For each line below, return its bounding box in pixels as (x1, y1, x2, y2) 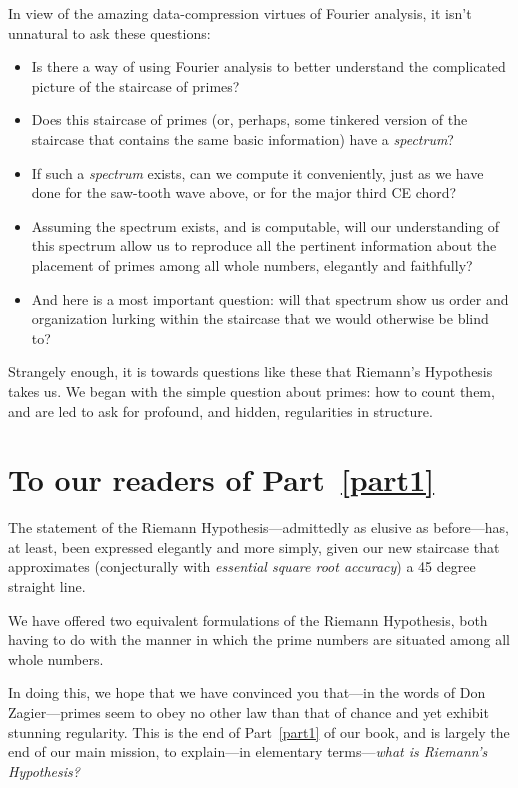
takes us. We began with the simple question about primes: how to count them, (8, 380, 495, 401)
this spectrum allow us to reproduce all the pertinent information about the (31, 235, 497, 256)
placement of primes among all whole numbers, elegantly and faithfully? (31, 254, 473, 275)
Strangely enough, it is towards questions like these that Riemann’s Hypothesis (8, 361, 493, 382)
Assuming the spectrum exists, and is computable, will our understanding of (31, 215, 500, 236)
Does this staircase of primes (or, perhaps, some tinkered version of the (31, 109, 468, 130)
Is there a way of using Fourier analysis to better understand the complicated (31, 56, 506, 77)
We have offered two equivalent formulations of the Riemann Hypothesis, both (8, 609, 488, 630)
